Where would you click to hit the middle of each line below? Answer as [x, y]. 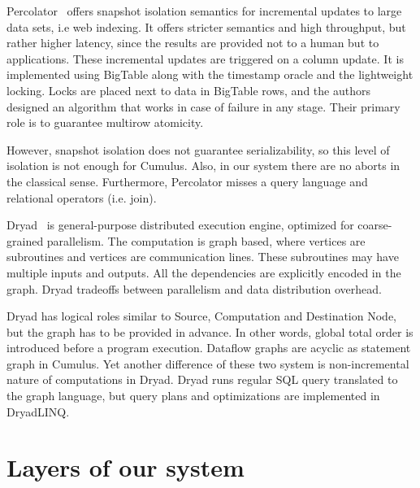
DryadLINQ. [38, 411]
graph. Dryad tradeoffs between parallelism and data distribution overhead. [194, 288]
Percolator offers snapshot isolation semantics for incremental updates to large [204, 11]
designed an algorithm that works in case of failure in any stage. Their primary [204, 106]
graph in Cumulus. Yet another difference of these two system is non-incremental [208, 363]
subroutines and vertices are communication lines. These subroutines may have [203, 257]
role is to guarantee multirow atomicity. [105, 122]
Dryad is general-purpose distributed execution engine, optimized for [180, 225]
